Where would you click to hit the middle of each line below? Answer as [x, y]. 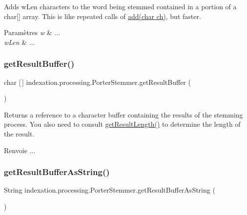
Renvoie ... [20, 150]
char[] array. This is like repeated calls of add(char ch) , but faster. [103, 16]
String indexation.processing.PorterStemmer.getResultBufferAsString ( [110, 190]
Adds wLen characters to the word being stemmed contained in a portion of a [120, 6]
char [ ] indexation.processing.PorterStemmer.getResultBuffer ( [97, 82]
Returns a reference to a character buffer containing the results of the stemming [123, 114]
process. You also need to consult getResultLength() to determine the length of [122, 124]
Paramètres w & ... [32, 32]
